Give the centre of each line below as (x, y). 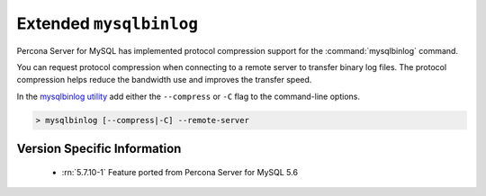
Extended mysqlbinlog (107, 23)
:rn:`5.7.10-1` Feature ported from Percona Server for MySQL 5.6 (180, 172)
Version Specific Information (99, 149)
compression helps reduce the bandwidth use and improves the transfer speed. (164, 80)
